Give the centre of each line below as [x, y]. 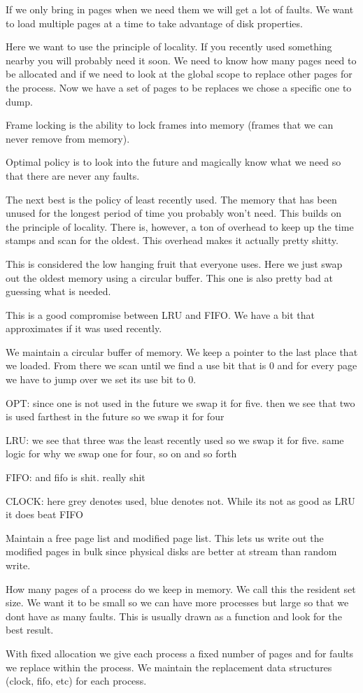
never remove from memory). [68, 138]
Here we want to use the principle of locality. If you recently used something [169, 47]
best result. [30, 630]
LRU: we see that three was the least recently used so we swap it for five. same [175, 440]
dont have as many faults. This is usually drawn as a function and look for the [174, 616]
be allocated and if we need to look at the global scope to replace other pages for [179, 74]
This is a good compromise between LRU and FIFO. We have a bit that [161, 314]
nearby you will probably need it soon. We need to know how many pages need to [181, 60]
